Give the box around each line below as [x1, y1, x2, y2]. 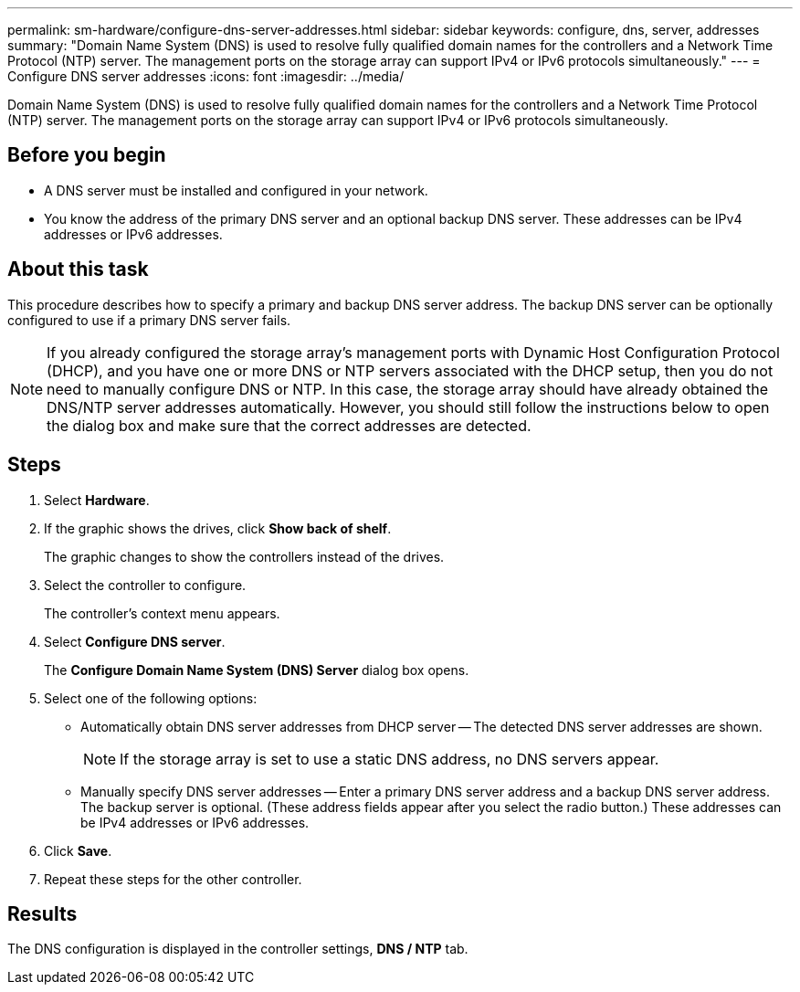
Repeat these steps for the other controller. [44, 871, 302, 887]
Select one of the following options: [44, 690, 258, 706]
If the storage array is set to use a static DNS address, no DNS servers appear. [120, 749, 659, 768]
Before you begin [7, 143, 166, 167]
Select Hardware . [44, 491, 150, 508]
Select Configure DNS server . [44, 633, 226, 649]
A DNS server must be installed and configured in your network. [44, 182, 428, 198]
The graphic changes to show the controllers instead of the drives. [44, 548, 445, 565]
